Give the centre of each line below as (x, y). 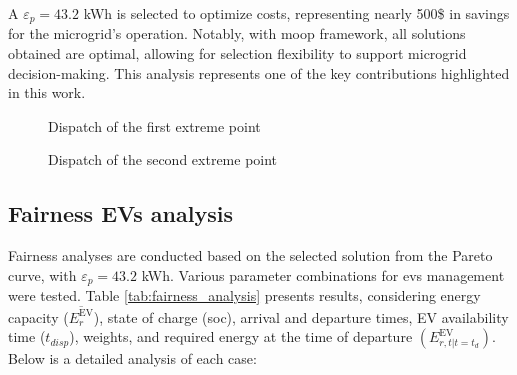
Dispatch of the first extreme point (154, 125)
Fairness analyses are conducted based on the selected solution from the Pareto (250, 255)
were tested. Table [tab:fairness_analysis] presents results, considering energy (244, 295)
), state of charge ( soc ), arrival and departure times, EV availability (301, 316)
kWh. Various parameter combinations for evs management (323, 274)
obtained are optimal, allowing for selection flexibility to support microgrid (237, 53)
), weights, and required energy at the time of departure (241, 336)
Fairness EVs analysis (120, 213)
